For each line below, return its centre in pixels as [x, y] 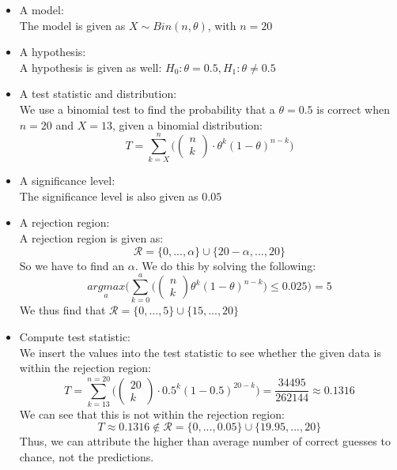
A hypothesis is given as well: [91, 67]
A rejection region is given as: [91, 238]
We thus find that [62, 310]
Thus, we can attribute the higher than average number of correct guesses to [205, 441]
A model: [42, 9]
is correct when [353, 109]
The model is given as [72, 25]
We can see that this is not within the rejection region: [152, 414]
